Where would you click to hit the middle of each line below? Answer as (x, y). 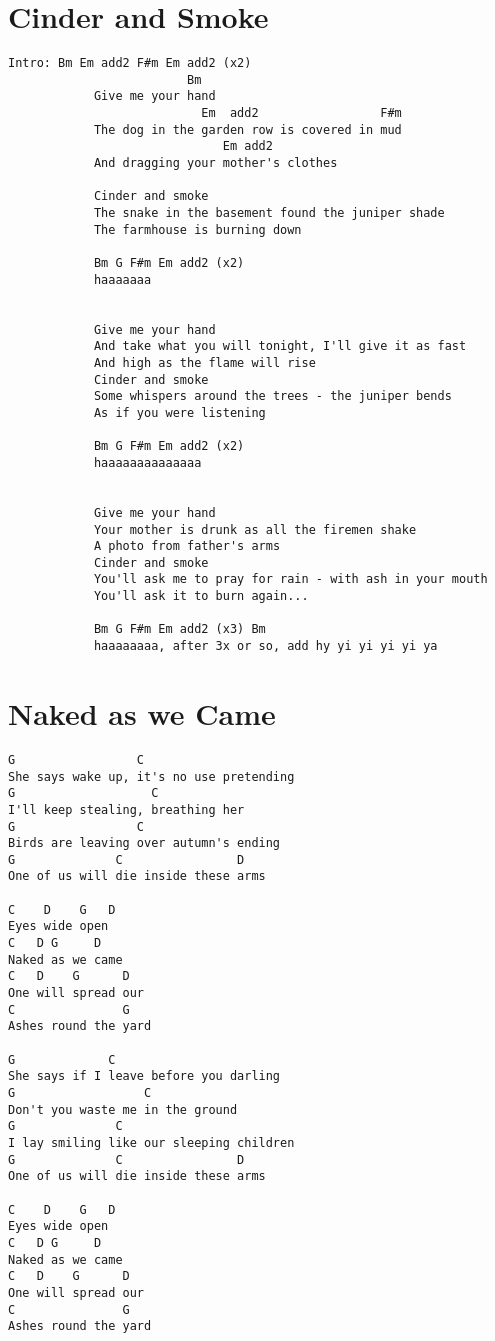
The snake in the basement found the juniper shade (269, 213)
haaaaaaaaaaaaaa (147, 462)
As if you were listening (179, 412)
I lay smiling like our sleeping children (151, 1142)
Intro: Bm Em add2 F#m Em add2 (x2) (130, 63)
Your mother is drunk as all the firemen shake (255, 529)
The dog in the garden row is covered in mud (247, 129)
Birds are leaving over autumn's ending (144, 843)
